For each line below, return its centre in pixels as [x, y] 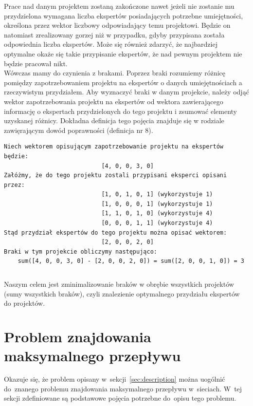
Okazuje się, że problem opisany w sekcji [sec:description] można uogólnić [115, 379]
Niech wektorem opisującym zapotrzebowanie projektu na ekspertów [114, 147]
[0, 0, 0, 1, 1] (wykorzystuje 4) [157, 223]
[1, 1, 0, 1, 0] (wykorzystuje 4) [157, 213]
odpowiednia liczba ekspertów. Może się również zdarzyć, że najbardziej [111, 44]
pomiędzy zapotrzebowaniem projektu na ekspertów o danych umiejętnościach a [123, 82]
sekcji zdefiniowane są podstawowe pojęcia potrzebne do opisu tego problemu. [120, 398]
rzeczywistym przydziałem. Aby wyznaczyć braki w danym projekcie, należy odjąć [126, 92]
